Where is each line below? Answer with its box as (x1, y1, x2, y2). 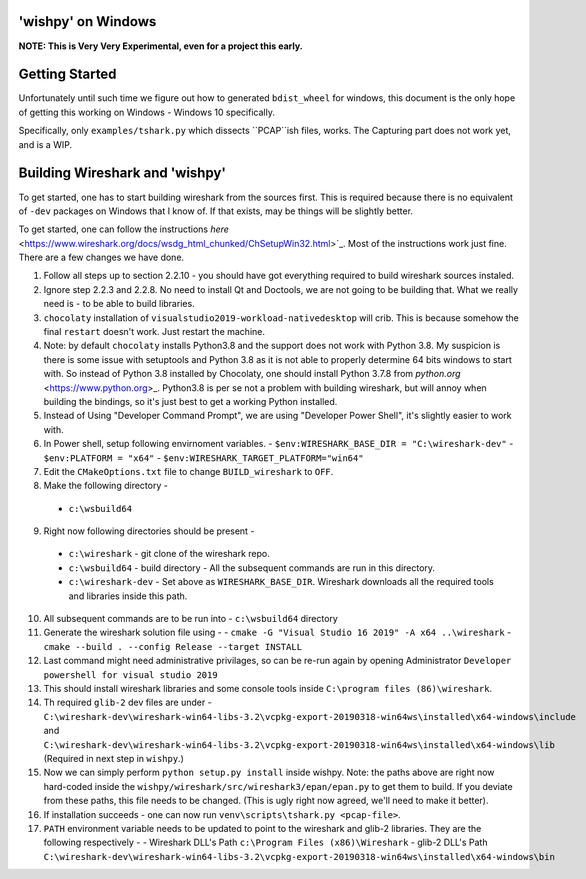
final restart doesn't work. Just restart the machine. (43, 326, 265, 338)
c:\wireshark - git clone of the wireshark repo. (68, 548, 270, 560)
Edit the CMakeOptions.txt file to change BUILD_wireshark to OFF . (43, 465, 334, 477)
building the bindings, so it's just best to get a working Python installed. (43, 395, 338, 407)
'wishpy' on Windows (18, 13, 157, 30)
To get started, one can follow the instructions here (18, 223, 230, 235)
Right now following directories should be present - (43, 525, 255, 537)
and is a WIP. (18, 138, 73, 150)
